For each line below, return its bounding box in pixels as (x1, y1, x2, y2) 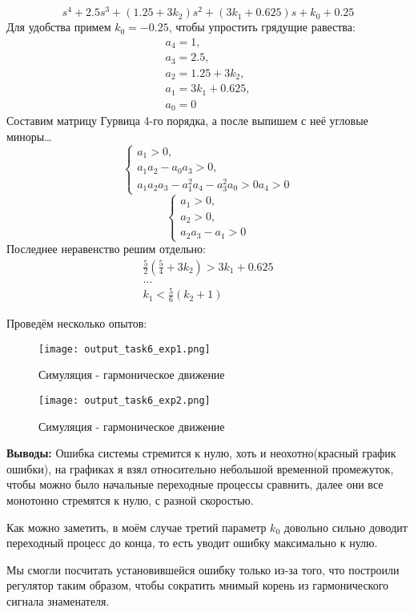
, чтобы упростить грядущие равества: (168, 18, 356, 35)
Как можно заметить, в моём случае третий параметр (6, 518, 267, 535)
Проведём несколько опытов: (6, 315, 147, 332)
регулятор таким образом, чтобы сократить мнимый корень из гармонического (6, 577, 389, 594)
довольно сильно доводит (283, 518, 408, 535)
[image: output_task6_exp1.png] (38, 343, 211, 355)
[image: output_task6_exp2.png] (38, 394, 211, 406)
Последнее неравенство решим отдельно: (6, 240, 206, 256)
